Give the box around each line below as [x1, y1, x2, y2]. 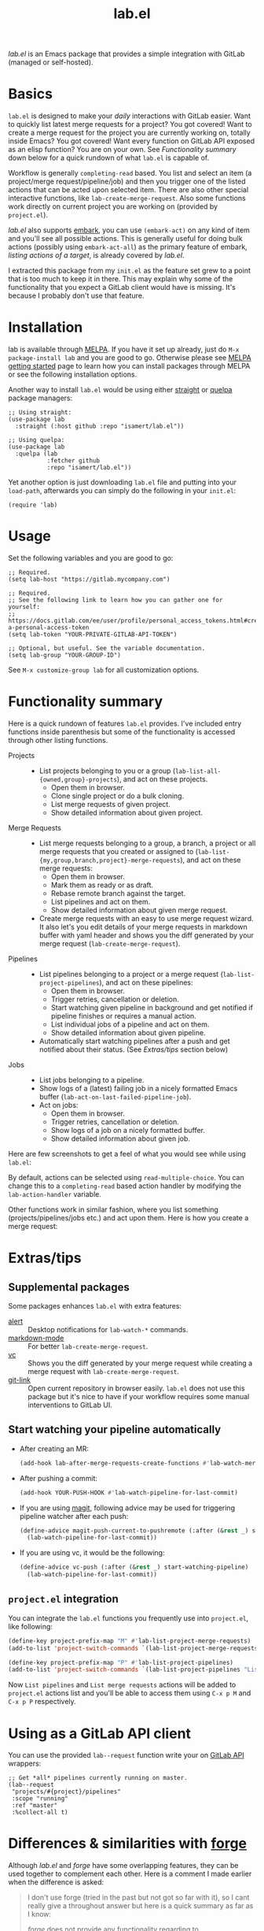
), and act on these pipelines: [99, 978, 194, 987]
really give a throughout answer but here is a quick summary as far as [27, 1901, 254, 1911]
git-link [8, 1375, 31, 1384]
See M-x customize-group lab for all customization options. [8, 665, 200, 674]
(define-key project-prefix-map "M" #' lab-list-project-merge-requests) [8, 1636, 251, 1645]
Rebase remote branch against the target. [50, 888, 186, 898]
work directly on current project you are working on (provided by [8, 202, 218, 211]
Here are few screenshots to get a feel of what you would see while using [8, 1149, 246, 1158]
